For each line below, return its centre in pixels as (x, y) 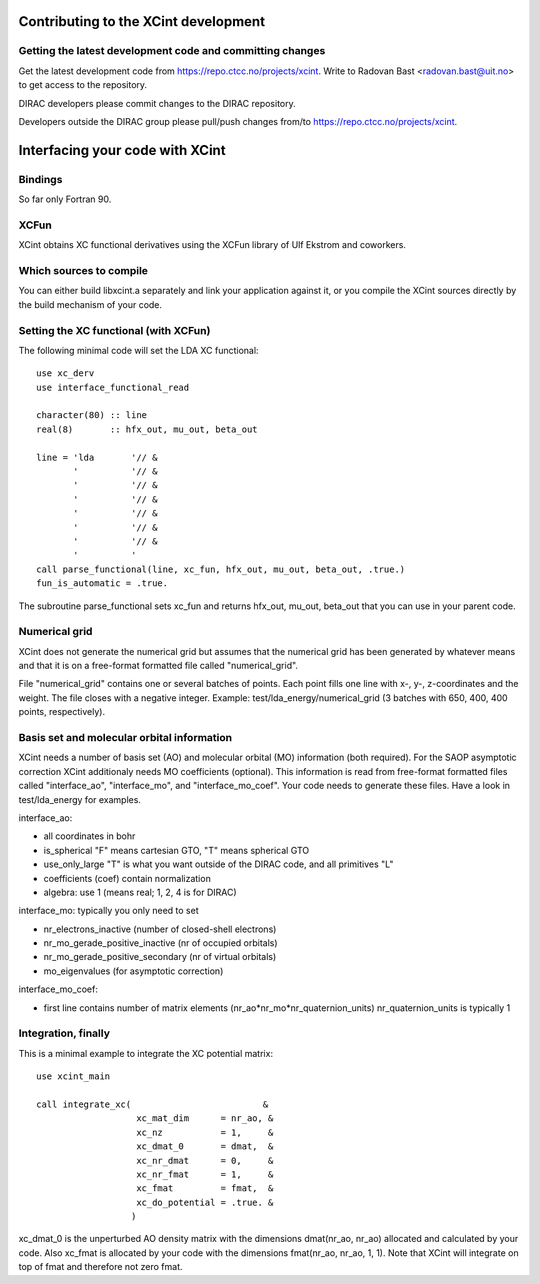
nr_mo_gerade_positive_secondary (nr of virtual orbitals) (160, 957)
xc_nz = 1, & (205, 1132)
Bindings (40, 179)
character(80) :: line (92, 415)
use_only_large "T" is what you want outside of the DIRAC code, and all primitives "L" (218, 864)
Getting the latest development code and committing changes (172, 51)
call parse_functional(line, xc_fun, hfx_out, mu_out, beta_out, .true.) (221, 569)
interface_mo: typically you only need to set (108, 911)
